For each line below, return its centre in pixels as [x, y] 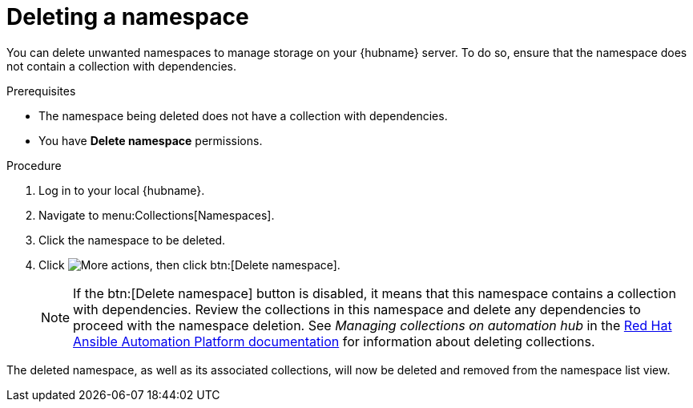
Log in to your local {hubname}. [122, 190]
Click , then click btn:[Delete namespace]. [189, 265]
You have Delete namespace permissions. [151, 140]
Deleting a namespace [128, 17]
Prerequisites [41, 91]
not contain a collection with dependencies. [122, 66]
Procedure [34, 165]
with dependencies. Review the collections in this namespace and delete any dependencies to [357, 309]
